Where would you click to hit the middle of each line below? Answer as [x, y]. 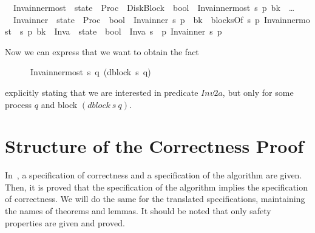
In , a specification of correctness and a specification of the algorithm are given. [154, 175]
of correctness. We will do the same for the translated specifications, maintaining [155, 199]
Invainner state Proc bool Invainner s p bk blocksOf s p [136, 19]
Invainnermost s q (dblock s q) [90, 72]
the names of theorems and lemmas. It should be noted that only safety [138, 211]
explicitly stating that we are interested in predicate [102, 92]
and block [59, 104]
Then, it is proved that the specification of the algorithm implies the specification [156, 187]
